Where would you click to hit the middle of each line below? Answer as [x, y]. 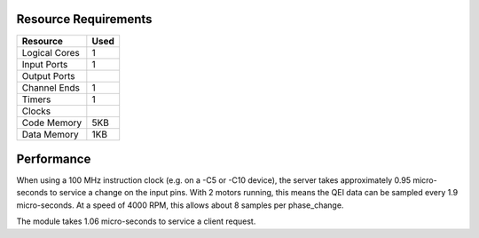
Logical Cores [51, 52]
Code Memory [52, 123]
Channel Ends [51, 87]
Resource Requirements [84, 19]
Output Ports [48, 75]
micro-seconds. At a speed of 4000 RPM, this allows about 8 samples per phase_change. [180, 205]
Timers [36, 99]
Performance [54, 159]
